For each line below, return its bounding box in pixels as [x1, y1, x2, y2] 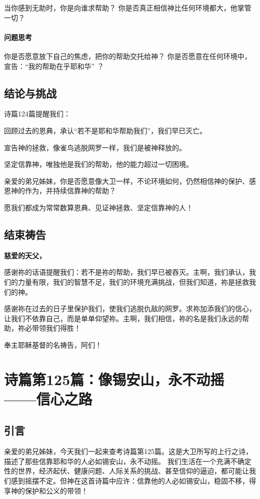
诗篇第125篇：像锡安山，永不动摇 [4, 369, 224, 389]
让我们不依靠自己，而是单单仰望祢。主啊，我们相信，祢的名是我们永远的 [4, 313, 242, 323]
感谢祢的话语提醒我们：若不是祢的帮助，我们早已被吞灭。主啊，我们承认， [4, 267, 249, 277]
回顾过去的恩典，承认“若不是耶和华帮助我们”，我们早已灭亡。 [4, 125, 207, 135]
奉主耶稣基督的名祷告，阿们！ [4, 339, 102, 350]
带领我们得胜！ [31, 323, 81, 333]
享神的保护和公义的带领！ [4, 485, 88, 496]
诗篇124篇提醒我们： [4, 108, 70, 119]
